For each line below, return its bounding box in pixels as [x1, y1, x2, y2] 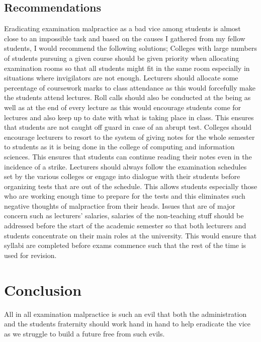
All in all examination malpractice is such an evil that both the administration [4, 308, 247, 319]
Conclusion [4, 279, 82, 300]
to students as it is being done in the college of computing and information [4, 141, 235, 152]
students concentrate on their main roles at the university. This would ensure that [4, 230, 257, 240]
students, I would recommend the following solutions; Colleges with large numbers [4, 43, 257, 53]
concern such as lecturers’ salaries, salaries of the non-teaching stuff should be [4, 210, 244, 221]
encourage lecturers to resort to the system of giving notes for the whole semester [4, 131, 255, 142]
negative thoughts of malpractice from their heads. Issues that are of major [4, 200, 235, 211]
